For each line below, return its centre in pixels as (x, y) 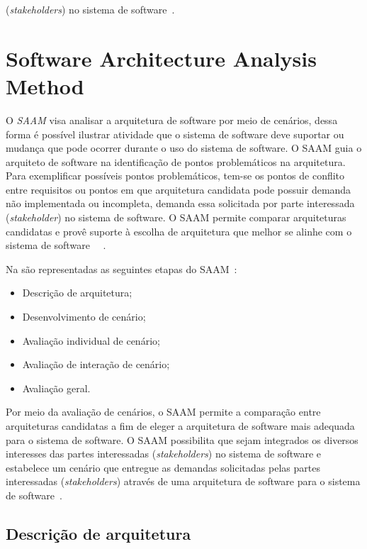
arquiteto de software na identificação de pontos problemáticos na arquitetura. (176, 161)
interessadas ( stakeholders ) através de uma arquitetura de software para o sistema (183, 481)
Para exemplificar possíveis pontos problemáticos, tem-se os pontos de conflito (175, 176)
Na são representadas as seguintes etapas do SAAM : (122, 268)
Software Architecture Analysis (161, 58)
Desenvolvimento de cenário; (84, 317)
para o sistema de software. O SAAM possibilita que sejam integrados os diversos (182, 439)
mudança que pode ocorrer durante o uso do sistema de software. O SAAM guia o (184, 148)
